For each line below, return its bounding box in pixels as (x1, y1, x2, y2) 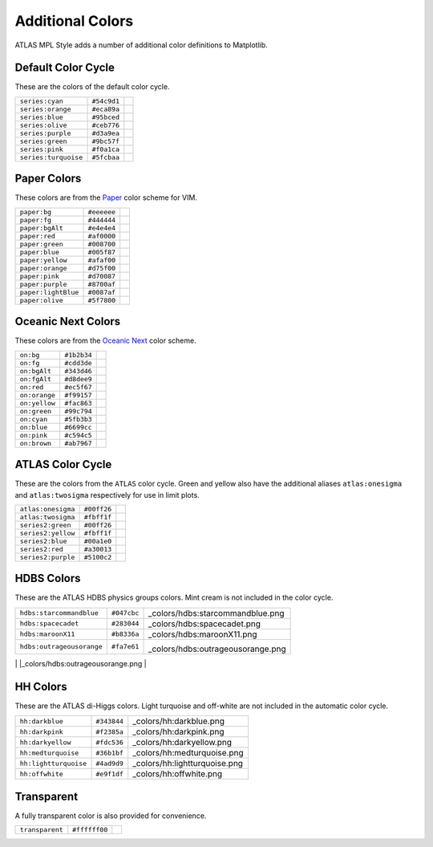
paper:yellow (19, 255, 67, 264)
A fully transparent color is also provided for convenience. (14, 811, 207, 821)
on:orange (19, 390, 56, 399)
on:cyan (19, 414, 48, 423)
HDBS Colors (14, 572, 81, 585)
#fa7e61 (111, 642, 140, 651)
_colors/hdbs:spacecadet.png (148, 618, 261, 629)
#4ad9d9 (95, 759, 124, 768)
